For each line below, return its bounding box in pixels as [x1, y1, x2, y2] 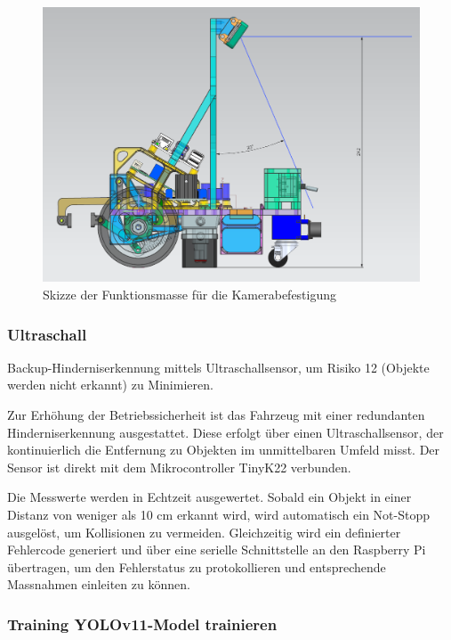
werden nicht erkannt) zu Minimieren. [7, 375, 213, 394]
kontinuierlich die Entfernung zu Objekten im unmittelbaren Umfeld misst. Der [7, 440, 440, 459]
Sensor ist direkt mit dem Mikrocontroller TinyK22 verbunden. [7, 457, 351, 476]
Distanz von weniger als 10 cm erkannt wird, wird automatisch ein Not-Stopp [7, 505, 431, 524]
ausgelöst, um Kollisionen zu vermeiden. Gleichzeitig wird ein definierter [7, 522, 401, 541]
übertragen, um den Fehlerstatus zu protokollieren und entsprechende [7, 557, 386, 576]
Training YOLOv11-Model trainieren [7, 612, 278, 635]
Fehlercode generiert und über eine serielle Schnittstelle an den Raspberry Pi [7, 540, 426, 559]
